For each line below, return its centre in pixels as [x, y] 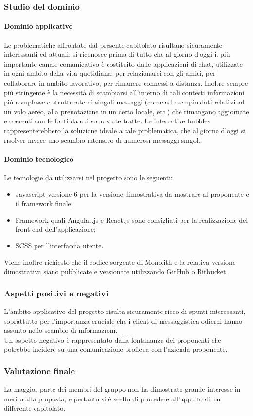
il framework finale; [44, 203]
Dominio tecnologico [39, 159]
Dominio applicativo [38, 26]
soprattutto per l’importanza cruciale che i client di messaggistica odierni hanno [123, 321]
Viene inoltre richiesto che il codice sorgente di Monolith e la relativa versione [120, 262]
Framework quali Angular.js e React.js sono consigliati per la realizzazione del [132, 219]
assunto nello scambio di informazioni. [61, 330]
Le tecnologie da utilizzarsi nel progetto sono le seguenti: [88, 177]
